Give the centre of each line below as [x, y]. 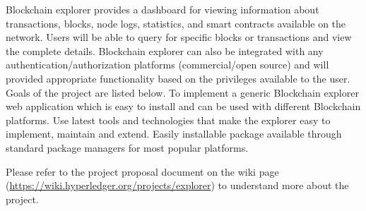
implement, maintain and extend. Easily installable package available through [174, 134]
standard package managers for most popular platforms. [127, 147]
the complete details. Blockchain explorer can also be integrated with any [165, 50]
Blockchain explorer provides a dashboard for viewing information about [163, 9]
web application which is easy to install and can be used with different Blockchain [183, 106]
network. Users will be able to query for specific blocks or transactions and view [179, 37]
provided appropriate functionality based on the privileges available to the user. [178, 78]
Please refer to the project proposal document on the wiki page [142, 171]
